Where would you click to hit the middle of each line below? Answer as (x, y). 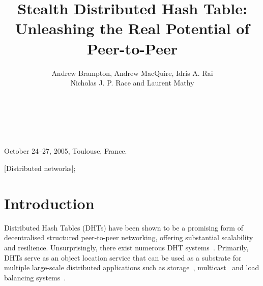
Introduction (49, 203)
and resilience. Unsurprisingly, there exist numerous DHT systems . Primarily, (126, 247)
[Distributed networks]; (40, 168)
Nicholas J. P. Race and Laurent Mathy (132, 83)
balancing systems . (35, 277)
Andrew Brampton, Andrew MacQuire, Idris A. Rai (132, 73)
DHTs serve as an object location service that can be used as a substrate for (123, 257)
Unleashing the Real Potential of (132, 28)
